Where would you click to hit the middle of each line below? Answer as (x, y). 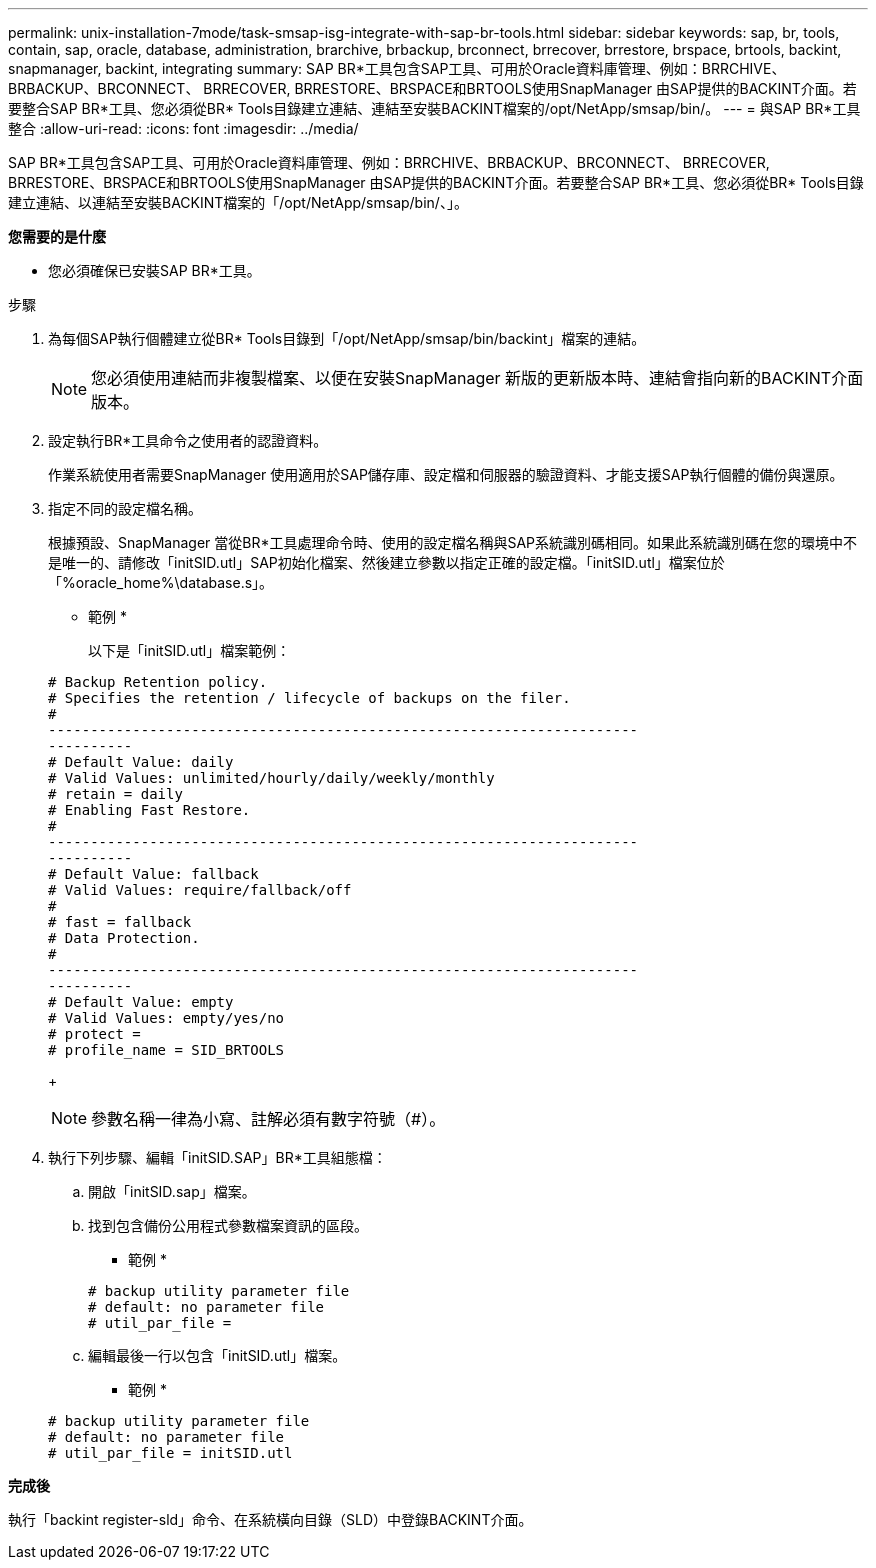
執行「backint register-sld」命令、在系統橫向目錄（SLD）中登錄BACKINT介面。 (270, 1519)
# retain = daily (115, 794)
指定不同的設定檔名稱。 (125, 508)
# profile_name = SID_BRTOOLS (166, 1050)
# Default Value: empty (141, 1002)
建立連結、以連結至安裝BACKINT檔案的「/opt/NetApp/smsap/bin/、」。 (238, 202)
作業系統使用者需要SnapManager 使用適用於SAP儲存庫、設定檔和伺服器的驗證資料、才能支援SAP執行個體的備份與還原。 (446, 474)
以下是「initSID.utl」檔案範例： (189, 650)
